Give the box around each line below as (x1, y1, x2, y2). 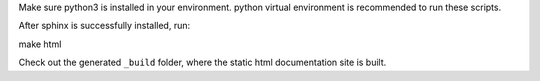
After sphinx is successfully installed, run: (18, 20, 190, 32)
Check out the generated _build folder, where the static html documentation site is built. (18, 56, 387, 69)
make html (18, 38, 62, 50)
